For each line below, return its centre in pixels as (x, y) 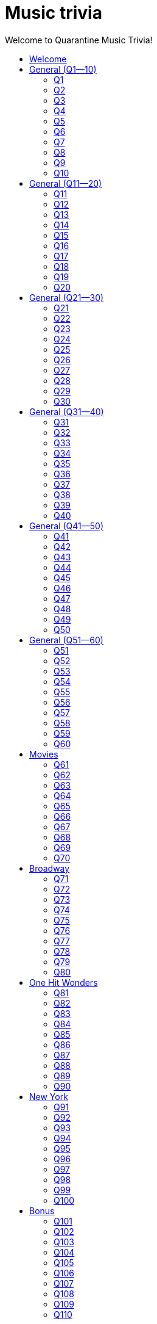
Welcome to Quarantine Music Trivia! (79, 40)
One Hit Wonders (64, 982)
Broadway (50, 868)
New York (49, 1096)
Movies (44, 754)
